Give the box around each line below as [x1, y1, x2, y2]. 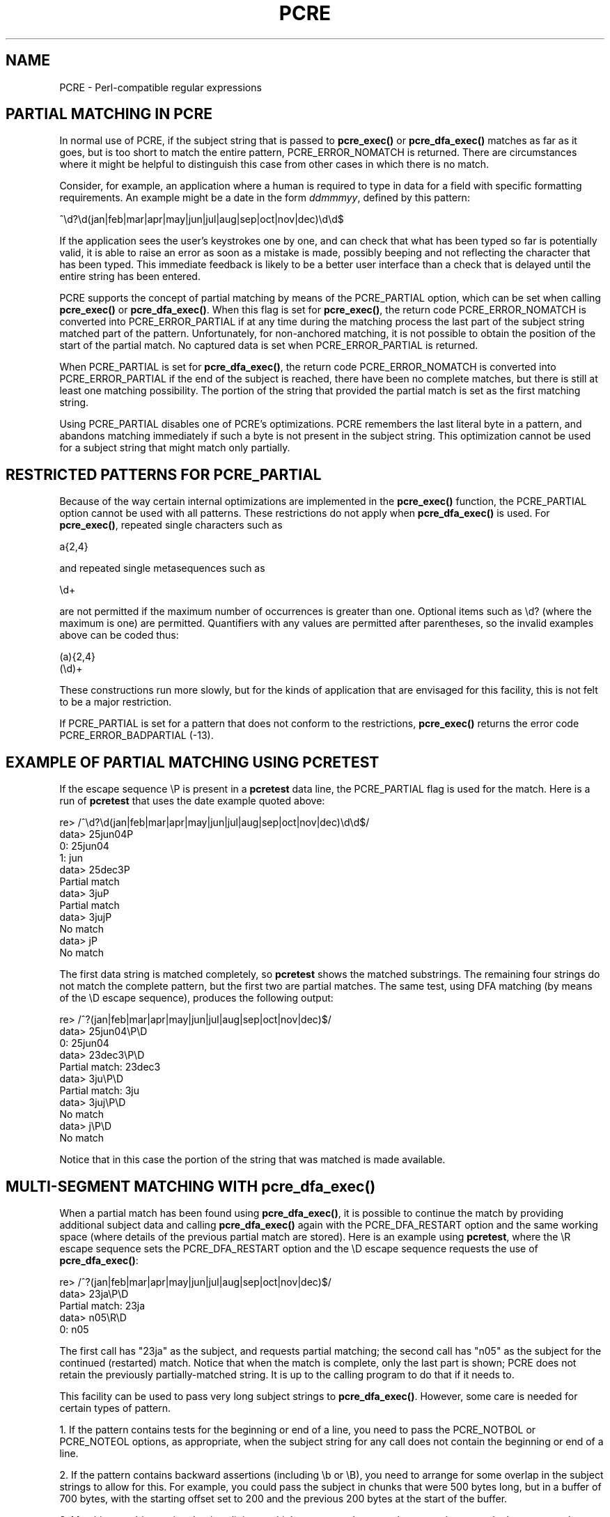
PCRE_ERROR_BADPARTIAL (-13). [59, 729, 214, 742]
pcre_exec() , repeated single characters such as [59, 519, 283, 531]
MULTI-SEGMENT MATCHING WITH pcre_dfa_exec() [6, 1177, 376, 1195]
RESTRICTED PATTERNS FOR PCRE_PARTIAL [6, 465, 322, 483]
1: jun [59, 852, 83, 864]
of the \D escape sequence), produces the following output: [59, 992, 334, 1004]
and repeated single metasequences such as [59, 562, 265, 575]
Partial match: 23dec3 [59, 1061, 161, 1073]
